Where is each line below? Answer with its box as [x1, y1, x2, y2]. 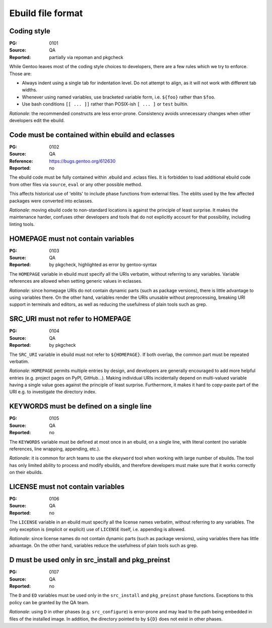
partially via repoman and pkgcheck [49, 54, 123, 60]
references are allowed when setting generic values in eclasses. [9, 278, 143, 284]
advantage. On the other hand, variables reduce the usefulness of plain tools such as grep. [9, 543, 198, 549]
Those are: [9, 71, 32, 77]
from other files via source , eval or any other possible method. [9, 181, 143, 187]
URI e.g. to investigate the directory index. [9, 389, 97, 395]
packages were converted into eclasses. [9, 197, 93, 204]
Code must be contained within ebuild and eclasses [9, 130, 175, 139]
